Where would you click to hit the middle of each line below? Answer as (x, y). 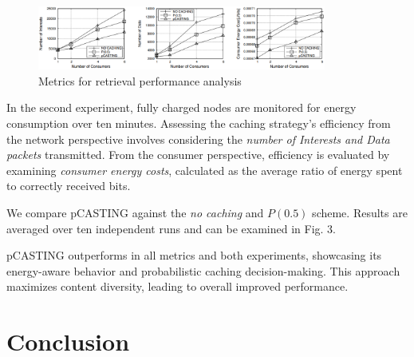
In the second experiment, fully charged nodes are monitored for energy (181, 107)
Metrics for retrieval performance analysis (140, 80)
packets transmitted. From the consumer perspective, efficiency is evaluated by (198, 155)
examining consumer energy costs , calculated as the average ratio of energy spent (205, 170)
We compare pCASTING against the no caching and (135, 212)
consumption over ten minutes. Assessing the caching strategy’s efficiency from (199, 123)
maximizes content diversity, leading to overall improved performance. (177, 286)
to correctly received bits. (69, 186)
